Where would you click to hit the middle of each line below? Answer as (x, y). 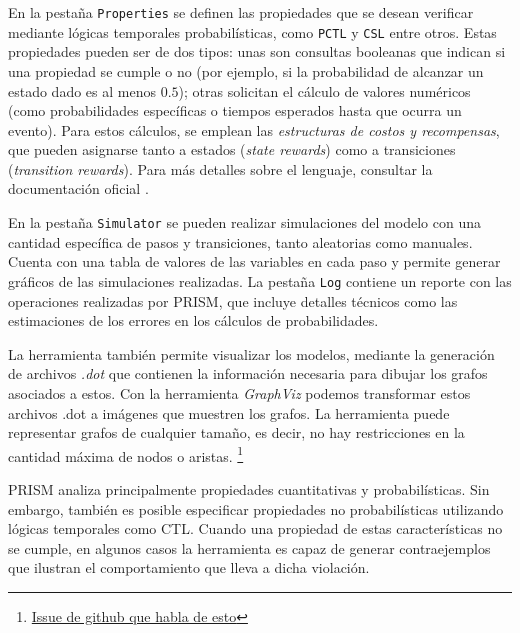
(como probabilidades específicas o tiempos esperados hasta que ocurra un (235, 110)
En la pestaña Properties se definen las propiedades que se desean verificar (241, 12)
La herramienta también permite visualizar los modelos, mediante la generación (251, 353)
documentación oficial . (78, 188)
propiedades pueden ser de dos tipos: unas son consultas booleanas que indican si (257, 51)
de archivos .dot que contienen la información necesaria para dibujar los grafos (248, 373)
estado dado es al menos (82, 90)
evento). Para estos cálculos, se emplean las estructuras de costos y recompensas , (254, 129)
